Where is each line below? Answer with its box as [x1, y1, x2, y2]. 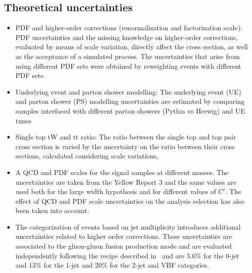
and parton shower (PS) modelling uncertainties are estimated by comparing [15, 96, 245, 106]
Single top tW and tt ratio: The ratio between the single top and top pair [15, 132, 236, 142]
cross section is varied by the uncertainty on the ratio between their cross [15, 141, 235, 151]
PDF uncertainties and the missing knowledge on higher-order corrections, [15, 32, 238, 42]
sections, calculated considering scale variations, [15, 151, 159, 161]
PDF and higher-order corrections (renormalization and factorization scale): [15, 22, 243, 33]
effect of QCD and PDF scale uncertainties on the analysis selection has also [15, 195, 245, 206]
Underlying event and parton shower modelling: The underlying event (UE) [15, 86, 241, 97]
